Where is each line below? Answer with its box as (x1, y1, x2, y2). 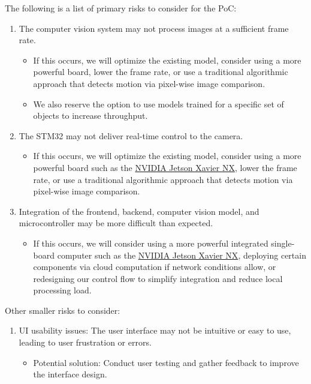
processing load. (33, 284, 92, 296)
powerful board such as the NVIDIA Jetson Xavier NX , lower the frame (33, 161, 297, 173)
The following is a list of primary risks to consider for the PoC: (5, 2, 237, 14)
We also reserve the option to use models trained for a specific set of (33, 97, 284, 110)
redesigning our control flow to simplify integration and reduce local (33, 272, 283, 284)
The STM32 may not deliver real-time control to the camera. (19, 129, 243, 142)
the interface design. (33, 368, 107, 380)
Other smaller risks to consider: (5, 304, 120, 316)
